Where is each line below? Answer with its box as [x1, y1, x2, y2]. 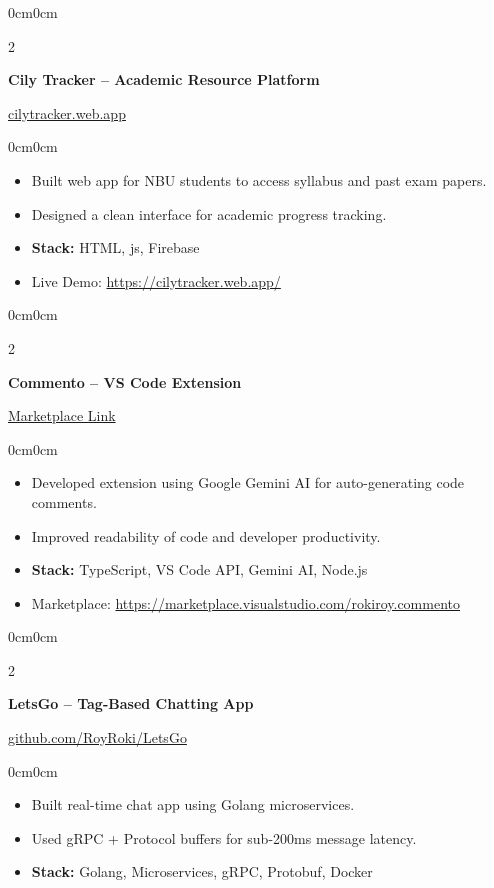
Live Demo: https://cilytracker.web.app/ [31, 270, 281, 291]
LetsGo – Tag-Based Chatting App [8, 693, 254, 714]
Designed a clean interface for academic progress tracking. [31, 203, 387, 224]
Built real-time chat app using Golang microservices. [31, 794, 355, 815]
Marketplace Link [8, 405, 116, 426]
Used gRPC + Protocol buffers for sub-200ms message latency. [31, 827, 417, 848]
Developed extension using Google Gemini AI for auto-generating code [31, 472, 465, 493]
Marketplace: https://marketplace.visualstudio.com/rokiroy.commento [31, 592, 460, 613]
